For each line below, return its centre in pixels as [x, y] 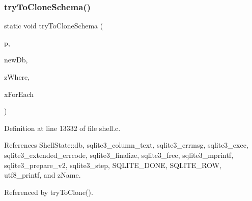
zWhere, [17, 77]
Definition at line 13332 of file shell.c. [62, 128]
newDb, [16, 60]
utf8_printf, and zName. [43, 175]
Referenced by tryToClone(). [49, 192]
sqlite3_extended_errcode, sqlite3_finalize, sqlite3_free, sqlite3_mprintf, [119, 155]
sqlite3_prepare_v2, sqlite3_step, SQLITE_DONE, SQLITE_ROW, [113, 165]
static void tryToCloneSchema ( [54, 26]
